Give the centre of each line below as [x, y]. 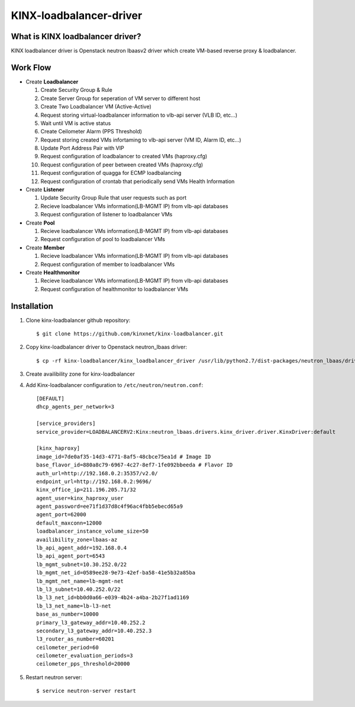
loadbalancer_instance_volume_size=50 [93, 531]
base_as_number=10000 [67, 614]
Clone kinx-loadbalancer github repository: [78, 320]
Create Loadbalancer [52, 81]
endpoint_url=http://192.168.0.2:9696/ [94, 481]
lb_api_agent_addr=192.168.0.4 [82, 548]
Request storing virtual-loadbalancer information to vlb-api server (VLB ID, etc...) [139, 115]
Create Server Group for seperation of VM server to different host [120, 98]
